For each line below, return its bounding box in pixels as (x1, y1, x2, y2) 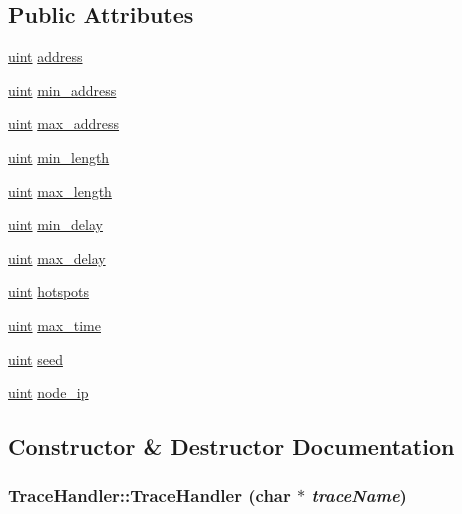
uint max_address (8, 113, 120, 134)
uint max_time (8, 314, 101, 335)
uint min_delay (8, 214, 103, 235)
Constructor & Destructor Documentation (8, 431, 455, 462)
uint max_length (8, 180, 112, 201)
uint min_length (8, 146, 110, 167)
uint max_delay (8, 247, 106, 268)
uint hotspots (8, 281, 90, 302)
